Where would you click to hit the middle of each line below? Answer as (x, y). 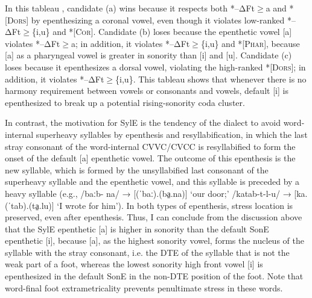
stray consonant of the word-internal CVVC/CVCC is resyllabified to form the (150, 146)
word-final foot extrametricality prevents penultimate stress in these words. (144, 287)
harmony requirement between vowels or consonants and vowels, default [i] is (147, 91)
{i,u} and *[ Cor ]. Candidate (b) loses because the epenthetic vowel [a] (162, 32)
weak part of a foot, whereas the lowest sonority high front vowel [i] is (134, 264)
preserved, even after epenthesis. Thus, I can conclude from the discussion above (154, 217)
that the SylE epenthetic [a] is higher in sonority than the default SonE (137, 228)
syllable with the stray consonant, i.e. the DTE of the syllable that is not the (147, 252)
